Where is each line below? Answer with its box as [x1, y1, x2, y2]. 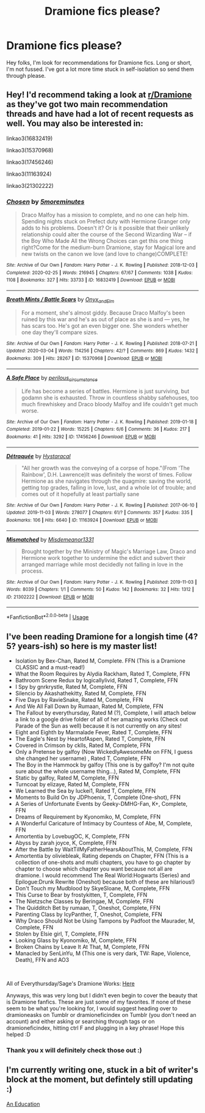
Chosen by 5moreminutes [6, 197, 85, 206]
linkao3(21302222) [6, 182, 54, 189]
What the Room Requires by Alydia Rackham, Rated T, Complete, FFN [15, 670, 190, 677]
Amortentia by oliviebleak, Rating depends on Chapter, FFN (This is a [15, 852, 189, 859]
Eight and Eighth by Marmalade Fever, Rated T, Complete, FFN [15, 728, 173, 735]
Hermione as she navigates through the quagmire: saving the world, [21, 477, 192, 485]
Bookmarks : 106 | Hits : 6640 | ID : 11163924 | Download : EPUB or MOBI [6, 517, 158, 523]
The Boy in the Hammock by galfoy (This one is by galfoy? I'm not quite [15, 761, 195, 769]
